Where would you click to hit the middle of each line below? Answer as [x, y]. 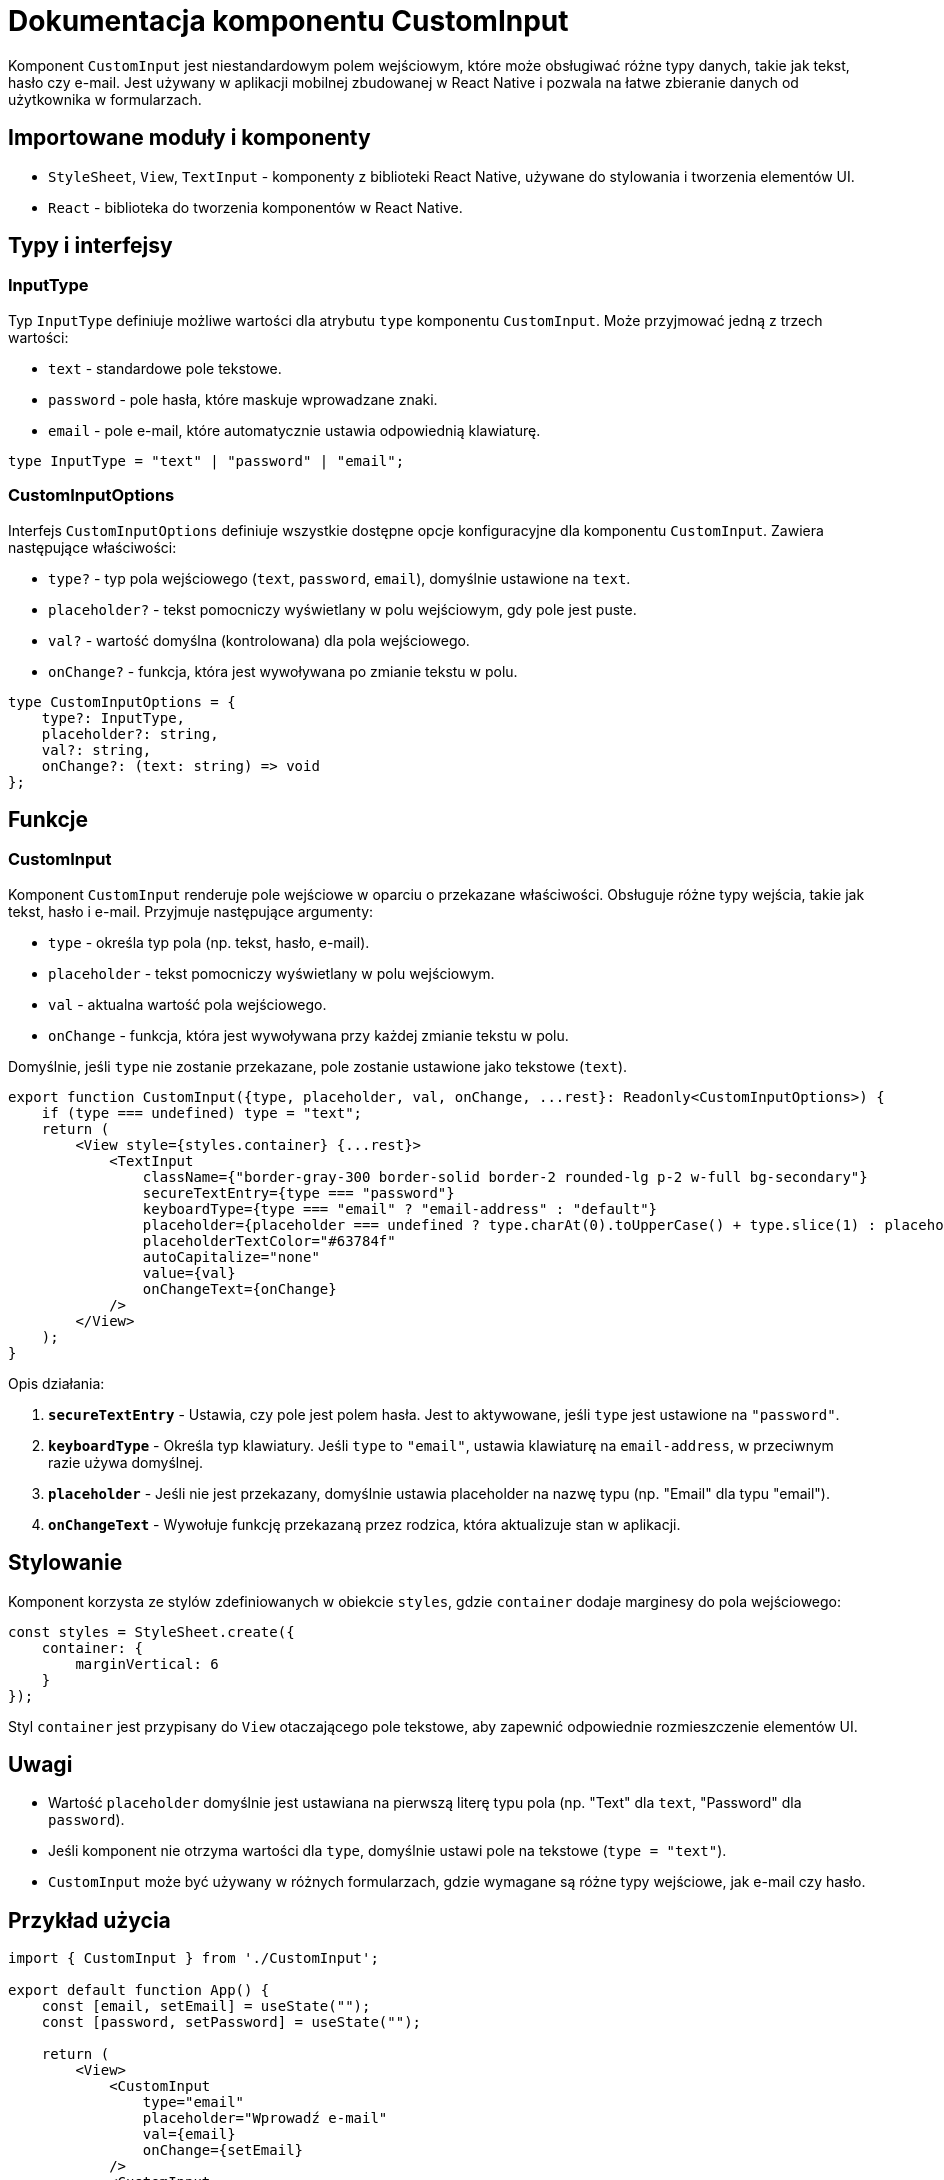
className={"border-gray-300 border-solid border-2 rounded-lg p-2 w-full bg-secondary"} [505, 1176]
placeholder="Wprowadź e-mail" [265, 2118]
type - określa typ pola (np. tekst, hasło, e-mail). [209, 942]
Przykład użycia [89, 1920]
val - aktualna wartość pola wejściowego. [187, 1004]
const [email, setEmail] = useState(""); [206, 2006]
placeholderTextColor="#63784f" [269, 1240]
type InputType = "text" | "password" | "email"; [206, 460]
